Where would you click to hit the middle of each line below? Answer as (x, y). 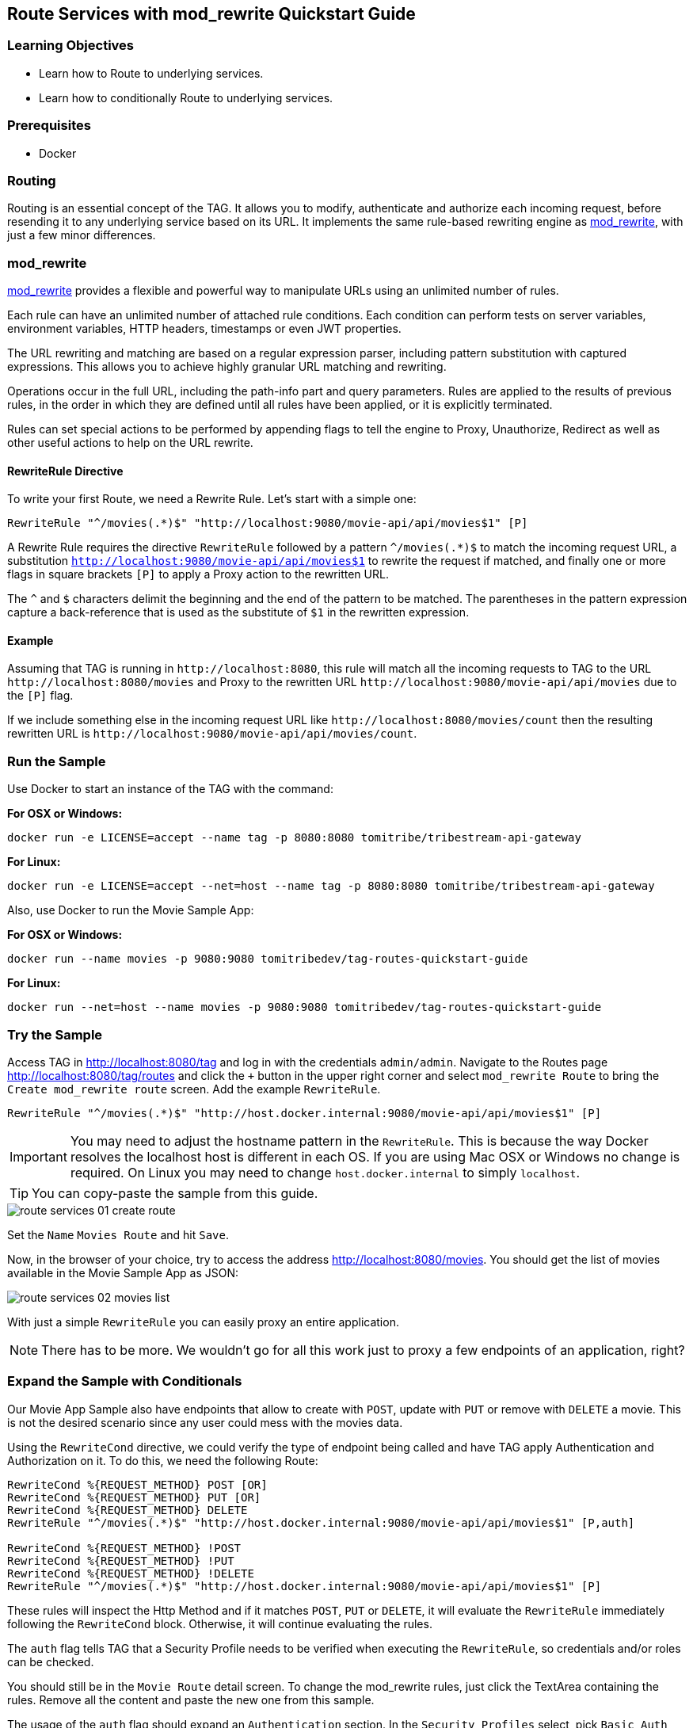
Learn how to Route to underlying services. (151, 73)
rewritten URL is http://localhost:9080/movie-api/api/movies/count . (212, 734)
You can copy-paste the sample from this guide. (175, 1193)
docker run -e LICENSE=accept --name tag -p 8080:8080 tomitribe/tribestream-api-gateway (294, 838)
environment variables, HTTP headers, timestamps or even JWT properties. (204, 329)
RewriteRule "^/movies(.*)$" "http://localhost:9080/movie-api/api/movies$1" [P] (268, 523)
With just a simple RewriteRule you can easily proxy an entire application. (203, 1322)
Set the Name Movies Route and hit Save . (118, 1234)
